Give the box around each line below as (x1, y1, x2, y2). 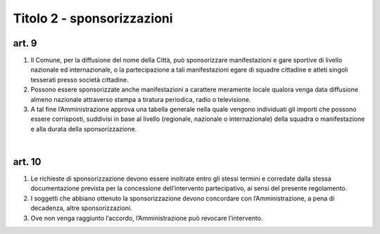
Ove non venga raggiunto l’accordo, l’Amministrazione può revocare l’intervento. (30, 214, 263, 222)
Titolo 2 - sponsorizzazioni (13, 11, 173, 26)
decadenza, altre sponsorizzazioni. (30, 204, 133, 212)
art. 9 (13, 37, 37, 49)
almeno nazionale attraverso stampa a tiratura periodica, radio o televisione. (30, 95, 251, 103)
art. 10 (13, 156, 42, 168)
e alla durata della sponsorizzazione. (30, 124, 137, 133)
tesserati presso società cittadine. (30, 75, 129, 84)
